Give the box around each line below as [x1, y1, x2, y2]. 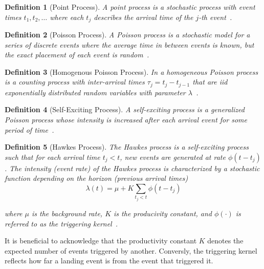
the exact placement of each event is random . [5, 49, 149, 60]
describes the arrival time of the [94, 11, 193, 22]
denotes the [207, 235, 244, 246]
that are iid [192, 76, 228, 87]
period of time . [5, 124, 54, 135]
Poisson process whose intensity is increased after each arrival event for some [5, 114, 247, 125]
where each [50, 11, 84, 22]
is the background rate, [32, 208, 103, 218]
